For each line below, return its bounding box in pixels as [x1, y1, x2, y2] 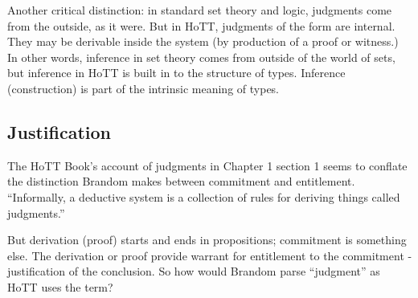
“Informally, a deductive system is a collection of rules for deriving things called [7, 188, 400, 205]
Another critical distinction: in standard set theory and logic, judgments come [7, 2, 392, 18]
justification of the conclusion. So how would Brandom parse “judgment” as [7, 263, 380, 280]
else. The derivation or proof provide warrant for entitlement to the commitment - [7, 247, 412, 263]
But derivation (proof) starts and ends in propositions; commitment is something [7, 231, 407, 248]
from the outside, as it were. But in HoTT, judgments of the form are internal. [7, 17, 395, 34]
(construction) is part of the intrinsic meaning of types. [7, 80, 280, 96]
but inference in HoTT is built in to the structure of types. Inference [7, 64, 346, 81]
